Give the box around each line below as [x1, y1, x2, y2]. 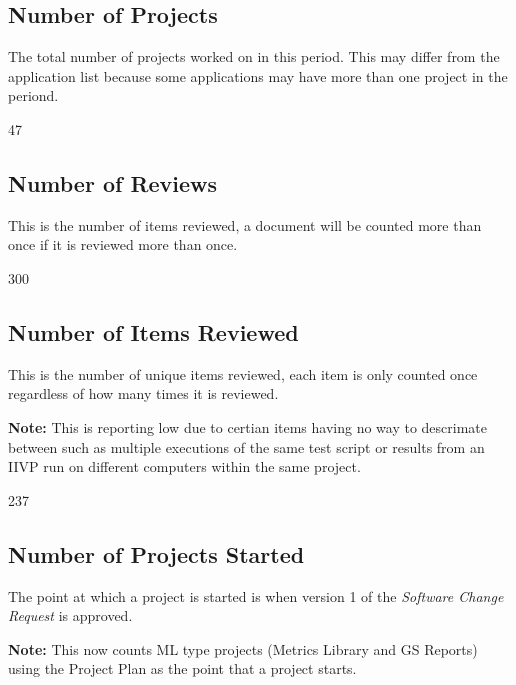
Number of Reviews [8, 167, 218, 198]
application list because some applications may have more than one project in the [8, 65, 508, 86]
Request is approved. [8, 605, 133, 626]
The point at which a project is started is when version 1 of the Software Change [8, 585, 504, 606]
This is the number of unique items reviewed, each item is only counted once [8, 363, 478, 384]
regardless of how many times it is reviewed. [8, 383, 279, 404]
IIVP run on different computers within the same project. [8, 456, 361, 477]
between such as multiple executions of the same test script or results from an [8, 436, 485, 457]
